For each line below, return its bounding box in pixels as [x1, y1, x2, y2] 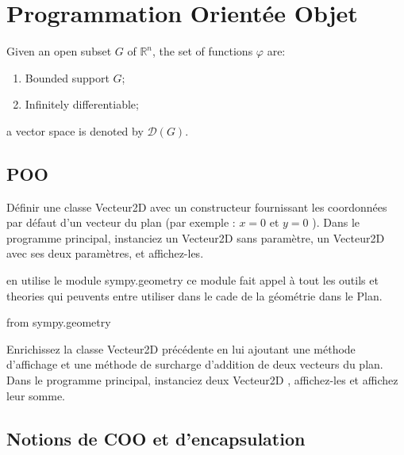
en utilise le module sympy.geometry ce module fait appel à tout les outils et [6, 272, 379, 289]
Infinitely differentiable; [25, 96, 139, 113]
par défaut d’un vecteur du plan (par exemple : [6, 214, 236, 231]
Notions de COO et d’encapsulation [6, 426, 306, 450]
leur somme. [6, 387, 65, 403]
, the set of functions [152, 43, 253, 59]
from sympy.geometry [6, 314, 111, 331]
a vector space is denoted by [6, 122, 144, 139]
